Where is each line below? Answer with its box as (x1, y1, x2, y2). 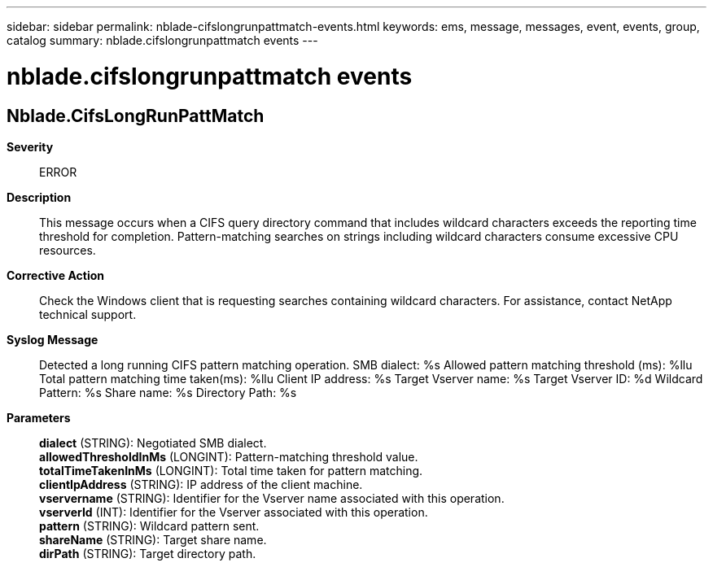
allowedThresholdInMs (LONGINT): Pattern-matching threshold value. (39, 449, 418, 464)
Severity (7, 139, 54, 154)
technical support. (39, 307, 137, 321)
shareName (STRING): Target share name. (39, 532, 267, 547)
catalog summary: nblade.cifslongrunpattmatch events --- (7, 33, 318, 47)
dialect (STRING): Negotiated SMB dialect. (39, 435, 267, 450)
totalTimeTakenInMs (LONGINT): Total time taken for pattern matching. (39, 463, 423, 478)
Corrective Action (7, 268, 104, 282)
